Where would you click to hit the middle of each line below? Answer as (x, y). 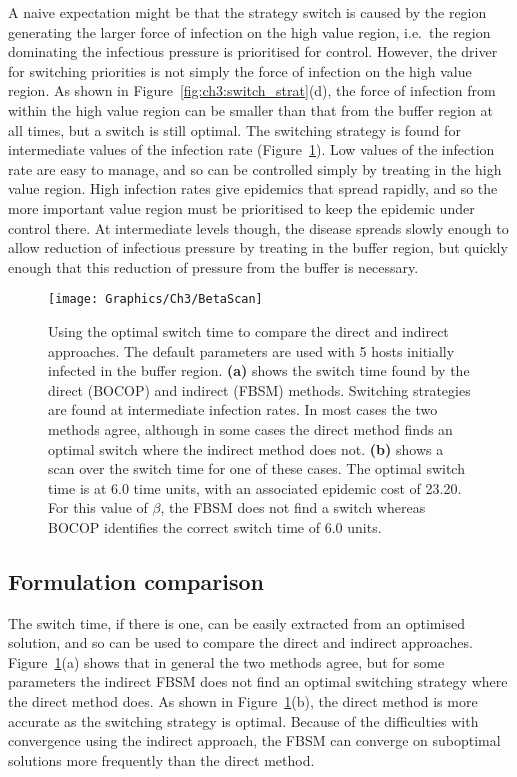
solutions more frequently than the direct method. (161, 759)
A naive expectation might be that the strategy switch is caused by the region (247, 12)
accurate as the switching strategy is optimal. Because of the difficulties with (243, 720)
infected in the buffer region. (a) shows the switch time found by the (259, 370)
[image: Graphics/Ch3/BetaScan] (155, 299)
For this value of (98, 507)
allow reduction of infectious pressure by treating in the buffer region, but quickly (258, 247)
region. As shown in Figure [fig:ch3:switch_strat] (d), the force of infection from (252, 90)
